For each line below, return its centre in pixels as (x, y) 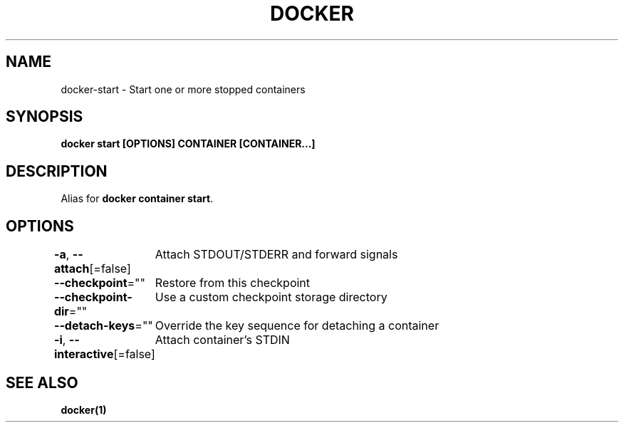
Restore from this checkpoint (233, 283)
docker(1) (84, 409)
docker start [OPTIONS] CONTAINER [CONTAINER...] (188, 144)
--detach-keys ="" (103, 326)
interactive (84, 354)
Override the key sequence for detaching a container (297, 326)
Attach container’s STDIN (222, 340)
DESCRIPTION (57, 171)
